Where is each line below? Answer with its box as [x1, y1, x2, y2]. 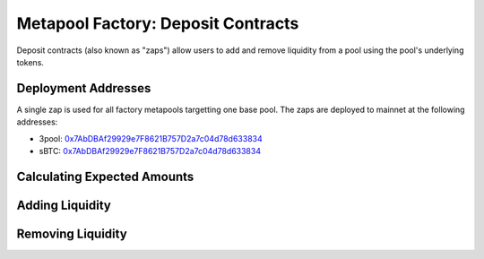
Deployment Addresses [16, 81, 151, 96]
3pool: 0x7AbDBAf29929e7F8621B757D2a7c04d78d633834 [39, 133, 264, 143]
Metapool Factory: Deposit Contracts [16, 13, 299, 33]
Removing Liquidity [16, 226, 127, 241]
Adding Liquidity [16, 197, 111, 212]
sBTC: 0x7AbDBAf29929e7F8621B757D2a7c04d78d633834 [39, 146, 262, 157]
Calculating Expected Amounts [16, 168, 194, 184]
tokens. [16, 56, 45, 67]
